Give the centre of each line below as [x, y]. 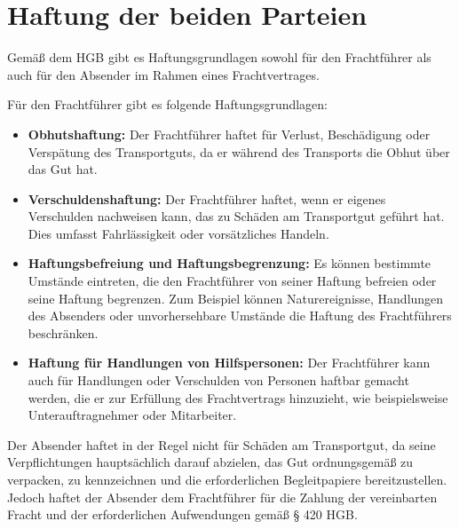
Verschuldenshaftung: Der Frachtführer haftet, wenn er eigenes [207, 198]
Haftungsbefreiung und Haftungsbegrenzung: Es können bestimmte [229, 263]
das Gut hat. [63, 169]
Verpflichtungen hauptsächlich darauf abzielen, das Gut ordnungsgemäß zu [210, 462]
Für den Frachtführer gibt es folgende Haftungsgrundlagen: [168, 104]
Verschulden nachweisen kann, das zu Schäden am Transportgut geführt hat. [236, 216]
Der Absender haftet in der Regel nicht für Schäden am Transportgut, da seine [222, 444]
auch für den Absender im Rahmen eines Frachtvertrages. [163, 74]
